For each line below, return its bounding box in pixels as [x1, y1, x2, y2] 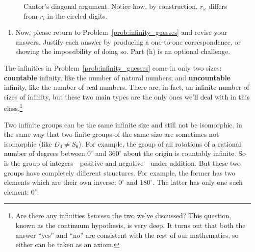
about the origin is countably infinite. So [124, 148, 246, 158]
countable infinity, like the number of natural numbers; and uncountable [4, 72, 230, 82]
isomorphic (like [4, 138, 52, 149]
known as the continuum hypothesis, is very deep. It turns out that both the [15, 220, 246, 230]
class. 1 [4, 101, 23, 113]
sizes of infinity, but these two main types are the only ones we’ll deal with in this [4, 91, 250, 101]
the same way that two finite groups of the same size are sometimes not [4, 129, 219, 139]
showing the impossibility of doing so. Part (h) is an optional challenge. [15, 46, 230, 56]
